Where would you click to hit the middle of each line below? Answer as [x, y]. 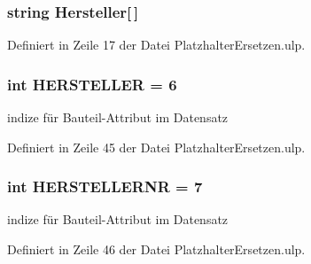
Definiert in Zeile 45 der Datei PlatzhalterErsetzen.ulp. [156, 147]
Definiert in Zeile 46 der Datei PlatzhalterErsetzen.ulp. [156, 249]
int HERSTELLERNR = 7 [105, 186]
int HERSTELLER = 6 [92, 84]
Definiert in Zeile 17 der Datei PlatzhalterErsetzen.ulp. [156, 45]
